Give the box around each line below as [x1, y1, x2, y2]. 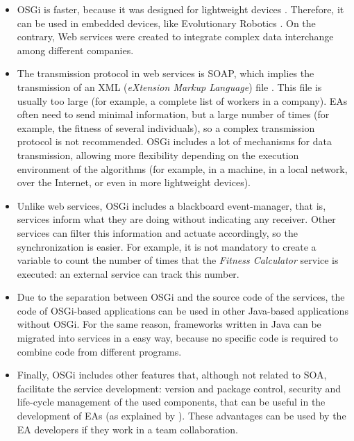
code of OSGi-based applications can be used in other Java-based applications [17, 303, 348, 317]
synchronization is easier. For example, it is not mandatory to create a [17, 239, 317, 253]
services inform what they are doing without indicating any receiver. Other [17, 212, 336, 226]
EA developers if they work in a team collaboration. [17, 422, 238, 436]
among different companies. [17, 42, 134, 57]
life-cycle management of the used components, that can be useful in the [17, 394, 326, 409]
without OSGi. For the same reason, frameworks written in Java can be [17, 317, 321, 331]
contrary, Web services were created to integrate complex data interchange [17, 29, 334, 44]
